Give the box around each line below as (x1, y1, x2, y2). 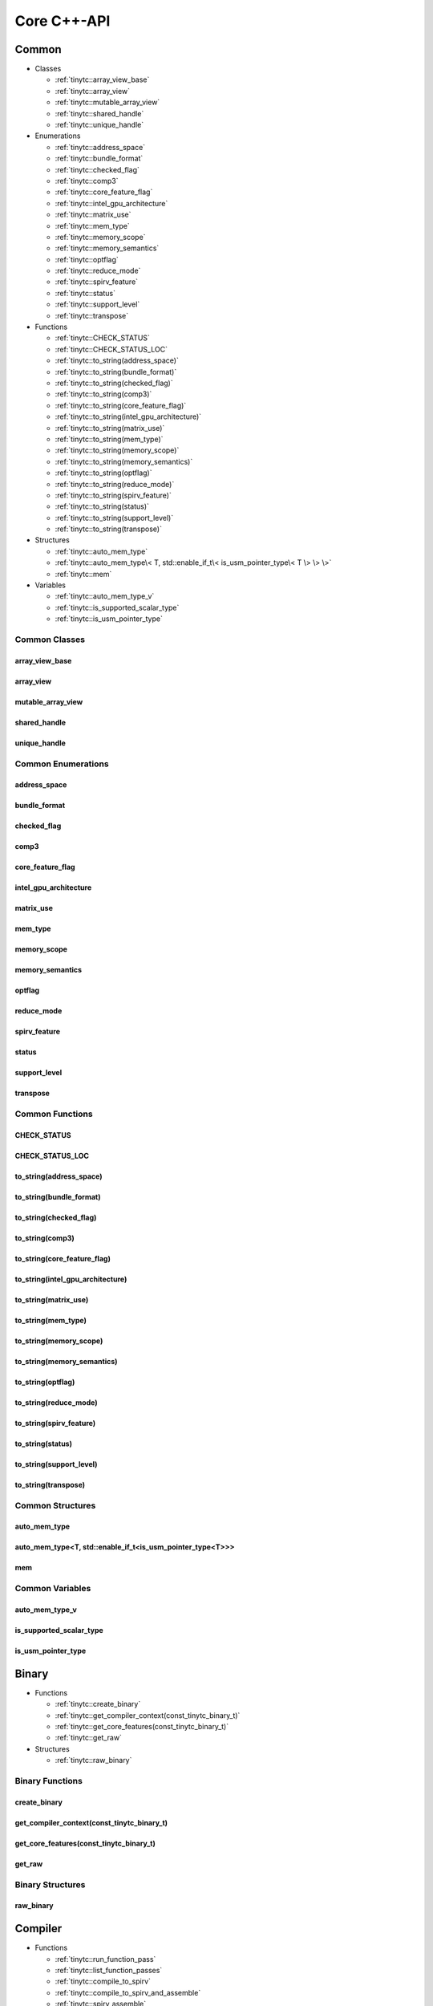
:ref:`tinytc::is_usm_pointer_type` (55, 614, 164, 623)
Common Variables (14, 1583, 91, 1594)
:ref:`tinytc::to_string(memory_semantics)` (55, 457, 193, 466)
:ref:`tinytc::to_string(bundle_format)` (55, 367, 177, 376)
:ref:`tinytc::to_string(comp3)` (55, 389, 152, 399)
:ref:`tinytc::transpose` (55, 311, 128, 320)
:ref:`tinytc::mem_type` (55, 221, 130, 230)
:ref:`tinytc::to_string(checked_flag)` (55, 378, 173, 388)
